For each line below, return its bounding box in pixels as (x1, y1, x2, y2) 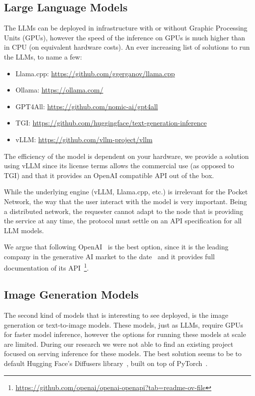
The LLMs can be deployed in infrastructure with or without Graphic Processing (4, 23, 248, 33)
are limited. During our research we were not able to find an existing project (4, 338, 233, 349)
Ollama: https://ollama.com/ (15, 85, 103, 95)
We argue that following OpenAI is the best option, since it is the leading (4, 242, 229, 252)
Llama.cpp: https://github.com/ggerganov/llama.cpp (15, 68, 175, 78)
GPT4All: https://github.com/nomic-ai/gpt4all (15, 101, 158, 111)
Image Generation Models (4, 287, 139, 302)
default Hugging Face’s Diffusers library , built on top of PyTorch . (4, 358, 208, 368)
